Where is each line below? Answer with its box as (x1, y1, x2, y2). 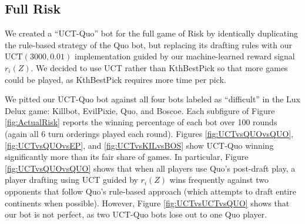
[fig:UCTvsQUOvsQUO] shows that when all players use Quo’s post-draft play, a (5, 162, 296, 174)
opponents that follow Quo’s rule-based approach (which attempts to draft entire (5, 185, 296, 197)
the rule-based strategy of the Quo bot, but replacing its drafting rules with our (5, 38, 293, 51)
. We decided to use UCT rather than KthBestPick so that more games (31, 61, 288, 73)
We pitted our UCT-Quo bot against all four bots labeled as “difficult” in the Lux (5, 93, 300, 105)
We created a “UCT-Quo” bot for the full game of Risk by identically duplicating (5, 27, 298, 39)
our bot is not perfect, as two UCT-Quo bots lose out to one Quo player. (5, 208, 267, 220)
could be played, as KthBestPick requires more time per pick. (5, 73, 226, 85)
